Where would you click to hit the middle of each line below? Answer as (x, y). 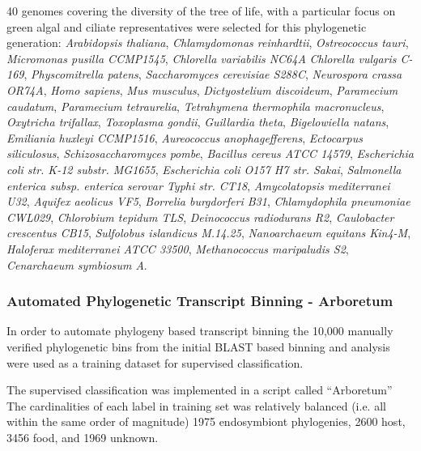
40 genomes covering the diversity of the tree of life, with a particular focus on (201, 11)
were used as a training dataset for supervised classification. (155, 362)
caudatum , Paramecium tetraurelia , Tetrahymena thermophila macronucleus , (196, 106)
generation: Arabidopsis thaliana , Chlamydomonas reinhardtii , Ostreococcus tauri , (208, 43)
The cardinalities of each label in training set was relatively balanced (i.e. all (196, 405)
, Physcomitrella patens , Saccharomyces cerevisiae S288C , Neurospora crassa (213, 74)
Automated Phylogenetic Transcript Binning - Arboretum (200, 301)
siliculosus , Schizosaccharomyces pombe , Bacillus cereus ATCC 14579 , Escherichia (210, 153)
